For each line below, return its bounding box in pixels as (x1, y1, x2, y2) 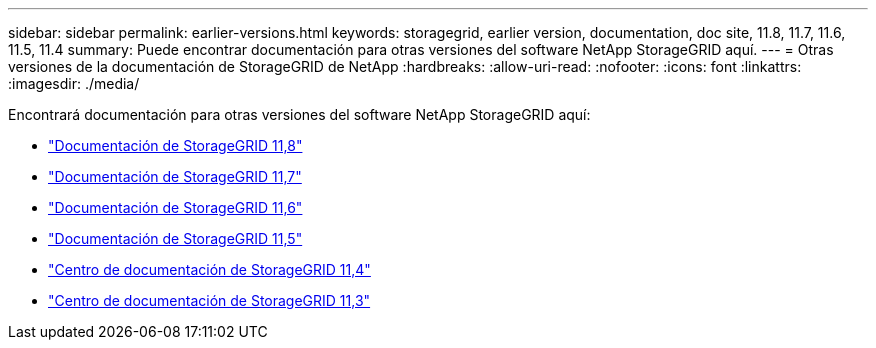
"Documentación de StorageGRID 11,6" (48, 199, 303, 216)
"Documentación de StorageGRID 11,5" (48, 230, 303, 247)
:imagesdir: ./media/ (8, 75, 140, 92)
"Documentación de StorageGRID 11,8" (48, 137, 303, 154)
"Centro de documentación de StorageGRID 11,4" (48, 261, 371, 278)
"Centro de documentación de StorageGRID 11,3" (48, 292, 371, 309)
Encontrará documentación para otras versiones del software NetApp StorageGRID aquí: (8, 106, 591, 123)
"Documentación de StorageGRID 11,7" (48, 168, 302, 185)
